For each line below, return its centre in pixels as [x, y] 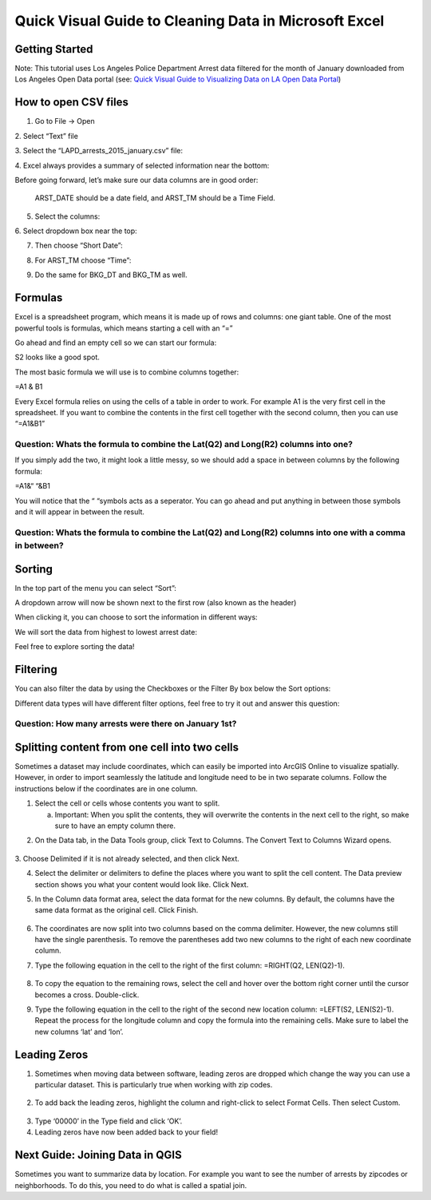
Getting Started [54, 49]
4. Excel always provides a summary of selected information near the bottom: [142, 165]
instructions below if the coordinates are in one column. [107, 788]
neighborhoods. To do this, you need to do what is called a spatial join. [131, 1185]
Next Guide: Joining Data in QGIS [99, 1155]
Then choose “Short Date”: [79, 246]
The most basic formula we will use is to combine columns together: [127, 372]
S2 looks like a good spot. [57, 357]
